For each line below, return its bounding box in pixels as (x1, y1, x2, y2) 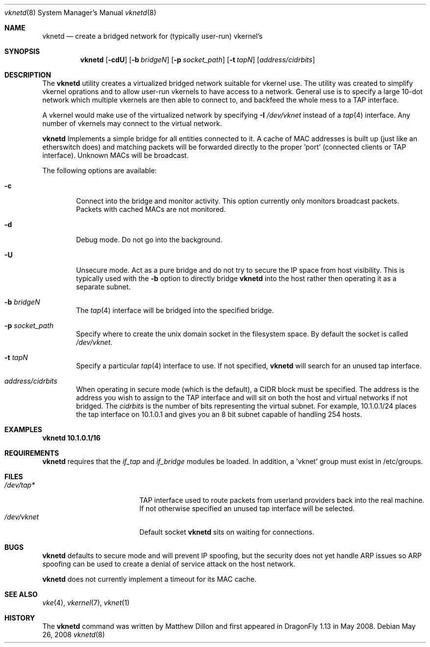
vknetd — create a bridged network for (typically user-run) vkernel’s (42, 32, 263, 40)
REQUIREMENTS (4, 449, 59, 457)
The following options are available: (42, 166, 157, 175)
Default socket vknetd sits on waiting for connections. (139, 528, 315, 536)
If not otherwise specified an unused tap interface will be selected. (139, 504, 355, 513)
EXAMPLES (4, 425, 42, 434)
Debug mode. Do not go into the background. (76, 235, 223, 244)
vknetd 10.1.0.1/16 (42, 434, 101, 442)
